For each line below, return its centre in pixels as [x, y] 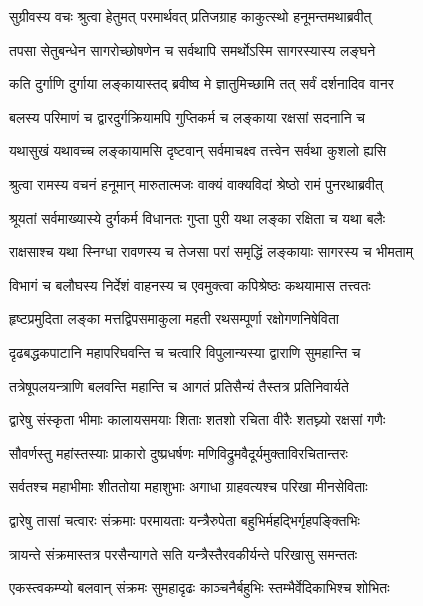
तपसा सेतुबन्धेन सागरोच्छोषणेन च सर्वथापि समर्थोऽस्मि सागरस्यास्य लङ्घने [192, 49]
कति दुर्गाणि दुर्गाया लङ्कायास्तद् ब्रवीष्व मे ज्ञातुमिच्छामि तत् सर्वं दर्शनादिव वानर [201, 83]
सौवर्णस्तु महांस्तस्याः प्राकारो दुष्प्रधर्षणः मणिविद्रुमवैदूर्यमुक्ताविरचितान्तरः [178, 452]
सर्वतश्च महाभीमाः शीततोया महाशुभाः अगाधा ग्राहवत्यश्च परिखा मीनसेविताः [188, 486]
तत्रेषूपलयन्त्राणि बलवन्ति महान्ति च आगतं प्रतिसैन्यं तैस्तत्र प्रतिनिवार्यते [179, 385]
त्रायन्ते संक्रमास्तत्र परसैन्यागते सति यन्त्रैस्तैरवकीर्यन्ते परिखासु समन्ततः [183, 553]
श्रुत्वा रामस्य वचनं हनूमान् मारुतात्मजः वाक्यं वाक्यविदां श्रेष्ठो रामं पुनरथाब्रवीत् [196, 183]
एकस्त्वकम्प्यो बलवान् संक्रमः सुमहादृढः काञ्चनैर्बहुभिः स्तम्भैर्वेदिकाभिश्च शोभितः [199, 587]
